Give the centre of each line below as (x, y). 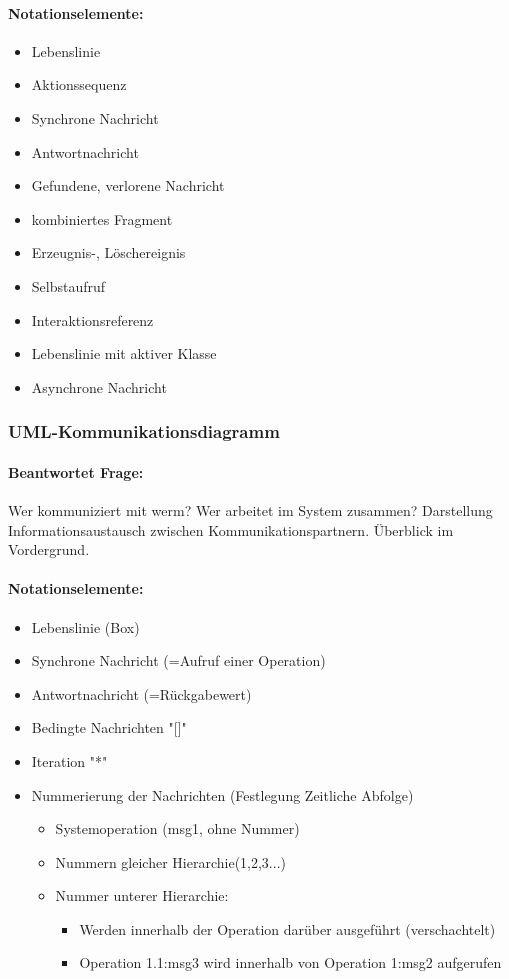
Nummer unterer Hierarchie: (142, 895)
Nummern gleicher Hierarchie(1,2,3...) (170, 861)
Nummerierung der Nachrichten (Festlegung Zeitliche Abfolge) (222, 794)
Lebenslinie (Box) (85, 626)
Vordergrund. (49, 549)
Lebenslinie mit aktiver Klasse (124, 353)
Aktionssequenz (79, 84)
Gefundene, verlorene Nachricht (128, 185)
